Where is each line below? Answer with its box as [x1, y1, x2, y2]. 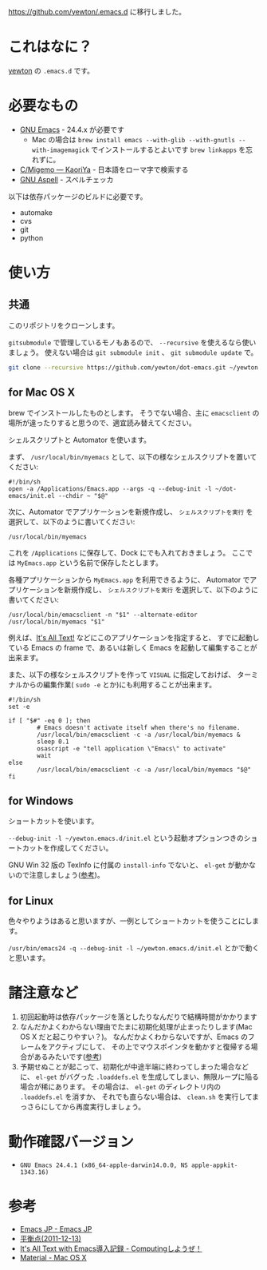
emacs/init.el [8, 492, 56, 500]
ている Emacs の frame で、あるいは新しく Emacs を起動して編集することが [8, 643, 257, 652]
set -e [8, 703, 30, 711]
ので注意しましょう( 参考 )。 [14, 870, 105, 880]
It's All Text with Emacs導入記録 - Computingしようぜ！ [19, 1244, 202, 1253]
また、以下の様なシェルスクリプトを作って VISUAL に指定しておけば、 [8, 670, 236, 679]
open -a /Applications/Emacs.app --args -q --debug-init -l [8, 484, 213, 493]
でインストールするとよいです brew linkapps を [91, 145, 246, 154]
